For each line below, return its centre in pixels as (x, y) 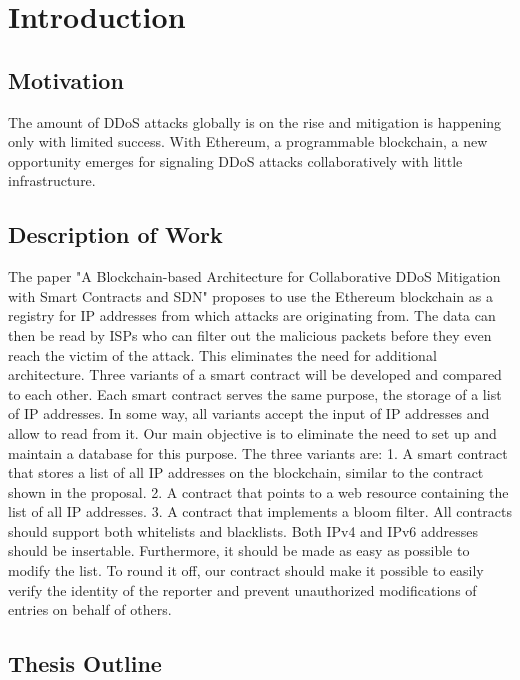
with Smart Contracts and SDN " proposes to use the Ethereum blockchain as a (250, 295)
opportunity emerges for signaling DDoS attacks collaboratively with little (235, 160)
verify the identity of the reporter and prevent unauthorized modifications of (242, 589)
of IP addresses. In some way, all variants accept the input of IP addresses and (249, 413)
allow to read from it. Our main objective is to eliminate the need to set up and (252, 432)
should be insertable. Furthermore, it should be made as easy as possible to (239, 550)
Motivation (66, 79)
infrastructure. (52, 180)
